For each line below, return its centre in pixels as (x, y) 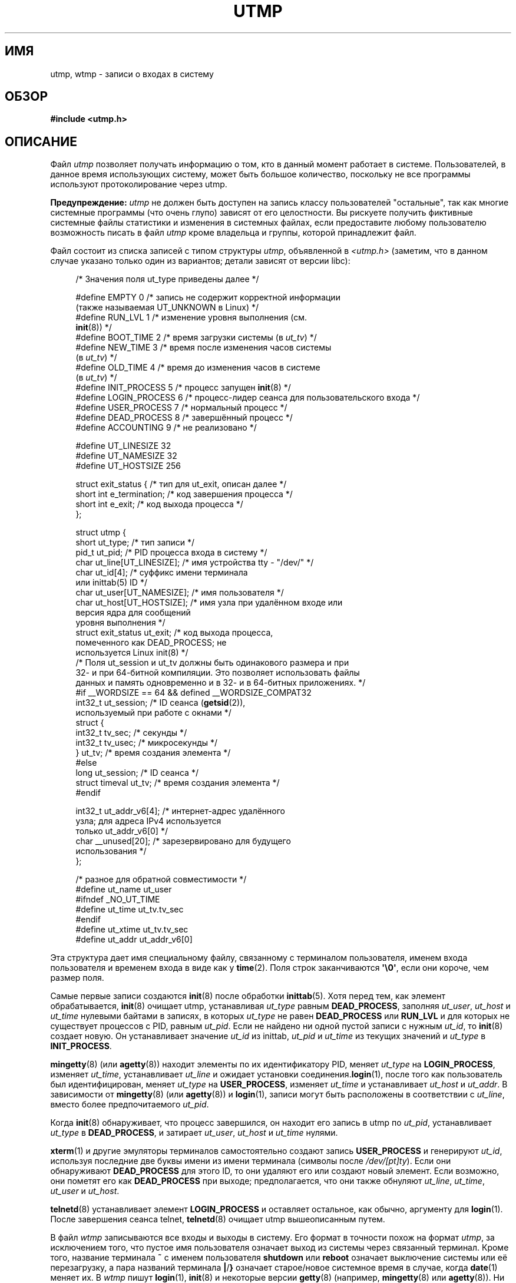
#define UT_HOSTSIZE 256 (128, 466)
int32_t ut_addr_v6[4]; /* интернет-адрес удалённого (180, 811)
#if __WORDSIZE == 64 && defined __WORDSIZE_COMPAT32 (193, 693)
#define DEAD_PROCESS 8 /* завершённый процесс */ (184, 418)
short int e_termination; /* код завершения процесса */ (184, 494)
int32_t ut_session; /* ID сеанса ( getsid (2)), (161, 703)
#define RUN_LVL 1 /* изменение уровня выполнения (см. (191, 318)
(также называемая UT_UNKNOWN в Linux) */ (167, 307)
